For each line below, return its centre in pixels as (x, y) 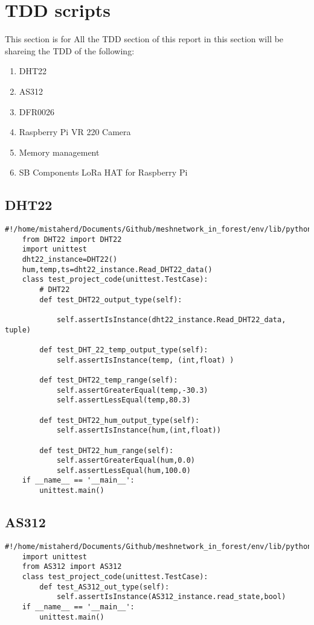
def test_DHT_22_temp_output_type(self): (124, 350)
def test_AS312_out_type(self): (104, 587)
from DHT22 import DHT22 (72, 239)
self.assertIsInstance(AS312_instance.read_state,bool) (171, 597)
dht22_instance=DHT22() (70, 260)
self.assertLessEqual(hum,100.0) (123, 470)
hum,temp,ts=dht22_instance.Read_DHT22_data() (117, 269)
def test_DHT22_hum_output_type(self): (120, 420)
